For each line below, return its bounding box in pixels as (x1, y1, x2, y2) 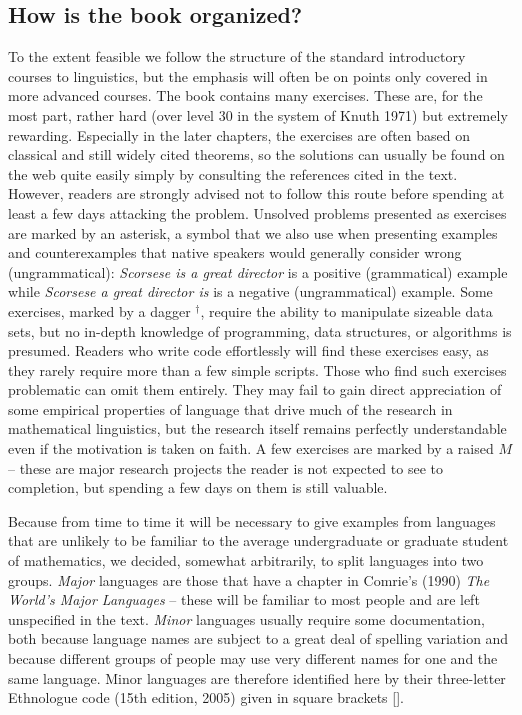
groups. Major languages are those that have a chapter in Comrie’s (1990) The (8, 569, 490, 590)
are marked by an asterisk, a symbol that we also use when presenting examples (8, 222, 498, 243)
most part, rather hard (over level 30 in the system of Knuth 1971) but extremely (8, 104, 508, 125)
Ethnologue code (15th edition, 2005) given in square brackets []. (8, 687, 404, 708)
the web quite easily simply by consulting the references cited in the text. (8, 163, 458, 184)
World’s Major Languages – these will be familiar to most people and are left (8, 589, 480, 610)
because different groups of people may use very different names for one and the (8, 648, 498, 669)
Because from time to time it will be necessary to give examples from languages (8, 510, 496, 531)
